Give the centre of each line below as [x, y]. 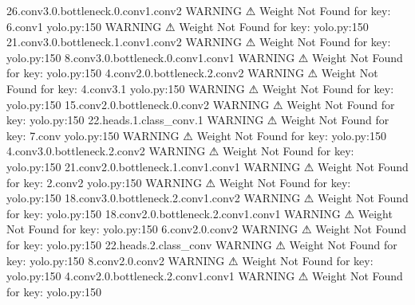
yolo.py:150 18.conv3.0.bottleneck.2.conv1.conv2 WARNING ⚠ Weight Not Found [207, 198]
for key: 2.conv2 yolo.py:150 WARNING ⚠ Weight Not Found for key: [179, 182]
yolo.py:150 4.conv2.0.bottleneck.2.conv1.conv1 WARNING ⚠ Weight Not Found [205, 276]
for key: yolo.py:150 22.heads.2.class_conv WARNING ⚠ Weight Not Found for [202, 244]
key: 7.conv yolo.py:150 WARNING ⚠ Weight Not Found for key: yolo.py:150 [196, 135]
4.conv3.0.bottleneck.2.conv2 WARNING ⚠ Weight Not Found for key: [180, 151]
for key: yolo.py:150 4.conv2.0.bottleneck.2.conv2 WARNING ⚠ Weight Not [192, 73]
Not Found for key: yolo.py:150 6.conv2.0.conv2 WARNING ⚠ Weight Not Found [206, 229]
